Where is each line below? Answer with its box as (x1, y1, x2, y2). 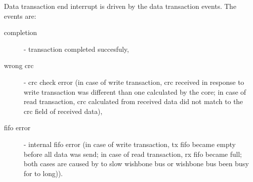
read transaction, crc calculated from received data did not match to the (24, 96, 243, 107)
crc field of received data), (24, 106, 103, 116)
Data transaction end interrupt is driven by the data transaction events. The (4, 1, 237, 11)
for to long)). (24, 168, 63, 178)
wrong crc (4, 60, 34, 71)
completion (4, 27, 37, 37)
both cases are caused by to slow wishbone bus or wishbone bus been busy (24, 158, 249, 169)
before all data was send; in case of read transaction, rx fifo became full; (24, 148, 242, 159)
